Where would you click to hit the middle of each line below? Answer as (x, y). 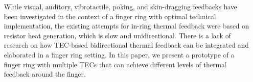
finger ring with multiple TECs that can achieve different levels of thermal (115, 64)
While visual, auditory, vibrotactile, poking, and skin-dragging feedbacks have (121, 6)
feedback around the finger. (45, 74)
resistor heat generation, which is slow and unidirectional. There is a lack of (117, 35)
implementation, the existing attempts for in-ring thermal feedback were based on (126, 26)
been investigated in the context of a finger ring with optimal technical (110, 16)
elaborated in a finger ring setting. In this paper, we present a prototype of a (119, 54)
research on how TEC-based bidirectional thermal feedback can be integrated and (126, 45)
